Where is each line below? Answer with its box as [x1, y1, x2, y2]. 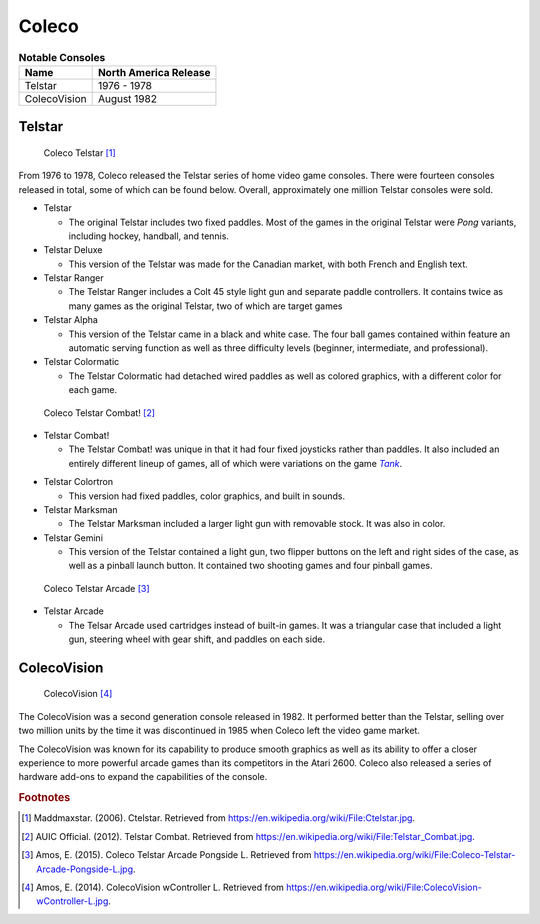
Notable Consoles [18, 50, 106, 64]
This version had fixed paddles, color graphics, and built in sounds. [68, 490, 345, 502]
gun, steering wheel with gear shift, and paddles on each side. [68, 633, 325, 645]
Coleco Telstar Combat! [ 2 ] [43, 406, 155, 419]
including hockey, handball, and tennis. [68, 230, 230, 242]
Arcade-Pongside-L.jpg [36, 863, 134, 875]
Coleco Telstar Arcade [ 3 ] [43, 582, 150, 594]
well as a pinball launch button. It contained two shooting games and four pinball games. [68, 560, 433, 572]
